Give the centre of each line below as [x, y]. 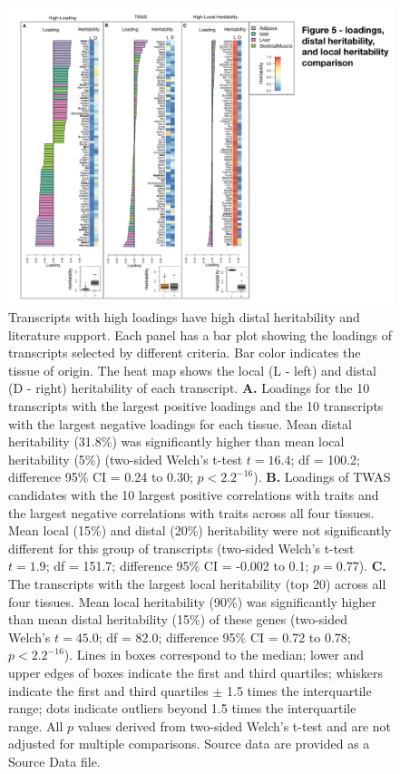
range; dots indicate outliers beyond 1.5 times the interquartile [182, 708]
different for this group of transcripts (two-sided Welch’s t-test [181, 548]
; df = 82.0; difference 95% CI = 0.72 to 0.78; [224, 637]
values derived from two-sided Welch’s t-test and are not [234, 725]
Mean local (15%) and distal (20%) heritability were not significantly [200, 530]
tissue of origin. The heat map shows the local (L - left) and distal [192, 370]
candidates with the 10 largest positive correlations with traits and [194, 495]
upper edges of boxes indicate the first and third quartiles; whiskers [195, 672]
